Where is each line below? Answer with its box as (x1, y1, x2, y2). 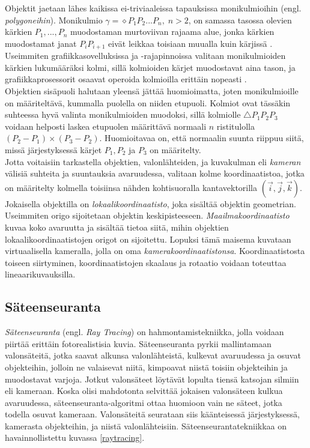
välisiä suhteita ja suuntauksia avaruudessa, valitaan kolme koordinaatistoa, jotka (5, 167, 305, 180)
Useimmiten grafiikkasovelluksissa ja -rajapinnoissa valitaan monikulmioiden (5, 49, 286, 62)
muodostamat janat (5, 37, 77, 49)
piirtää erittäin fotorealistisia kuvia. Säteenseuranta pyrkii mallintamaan (5, 337, 272, 350)
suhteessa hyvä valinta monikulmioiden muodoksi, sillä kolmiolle (5, 108, 241, 121)
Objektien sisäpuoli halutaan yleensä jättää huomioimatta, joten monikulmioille (5, 85, 299, 97)
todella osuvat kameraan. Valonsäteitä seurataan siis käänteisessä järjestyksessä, (5, 408, 300, 420)
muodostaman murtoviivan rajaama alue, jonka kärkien (70, 25, 275, 38)
